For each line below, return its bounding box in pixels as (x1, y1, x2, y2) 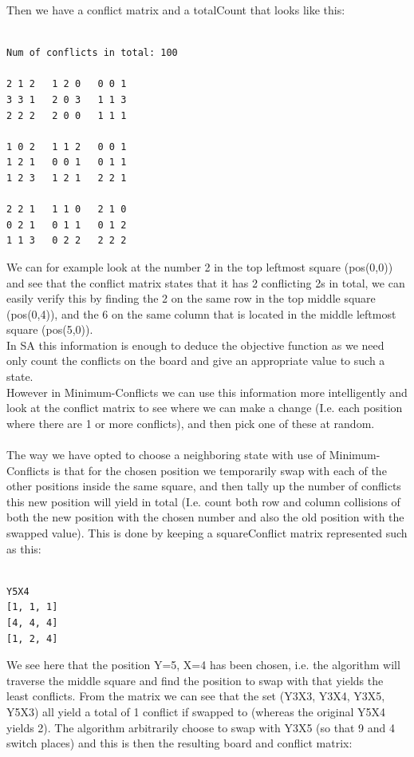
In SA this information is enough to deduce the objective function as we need (6, 336, 384, 353)
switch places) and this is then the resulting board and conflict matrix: (6, 735, 353, 751)
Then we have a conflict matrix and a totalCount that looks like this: (6, 2, 345, 18)
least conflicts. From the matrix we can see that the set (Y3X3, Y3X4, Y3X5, (6, 688, 385, 704)
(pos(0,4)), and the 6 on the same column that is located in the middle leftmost (6, 305, 396, 322)
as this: (6, 540, 41, 557)
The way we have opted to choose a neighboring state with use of (6, 446, 325, 463)
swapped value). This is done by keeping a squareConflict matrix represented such (6, 525, 408, 541)
